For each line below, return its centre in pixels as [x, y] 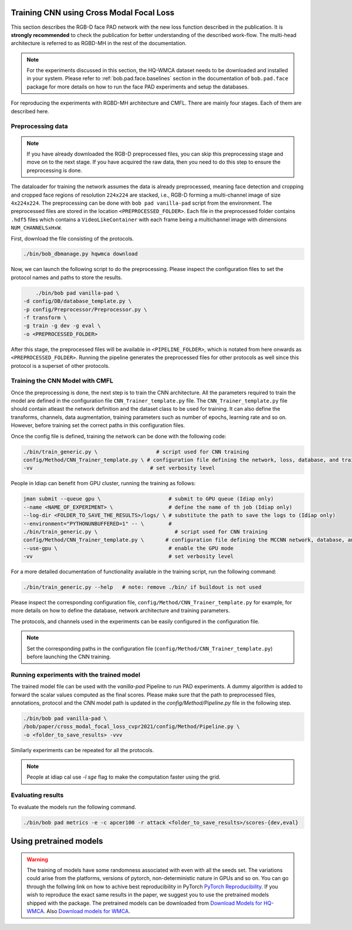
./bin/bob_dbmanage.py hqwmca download [80, 254]
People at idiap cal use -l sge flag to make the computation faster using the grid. [124, 777]
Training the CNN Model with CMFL [62, 381]
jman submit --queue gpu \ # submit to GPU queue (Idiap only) [148, 499]
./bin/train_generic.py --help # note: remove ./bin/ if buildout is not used [142, 587]
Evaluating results [37, 795]
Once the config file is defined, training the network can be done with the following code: [119, 436]
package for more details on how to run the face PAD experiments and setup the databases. [138, 87]
